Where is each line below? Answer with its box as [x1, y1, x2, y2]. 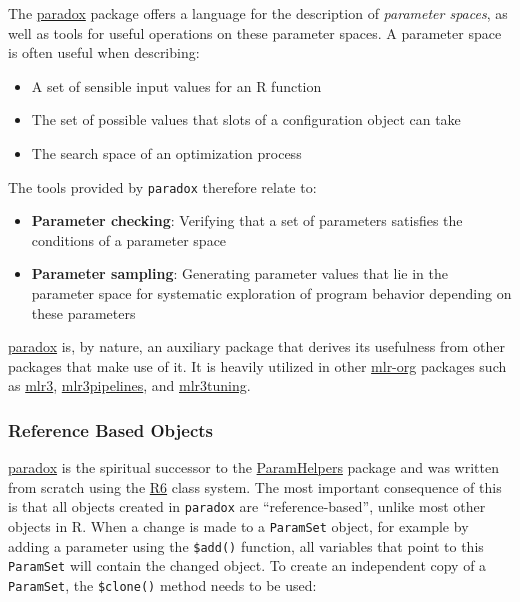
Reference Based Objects [8, 417, 214, 442]
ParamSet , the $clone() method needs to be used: [8, 575, 317, 595]
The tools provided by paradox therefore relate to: [8, 176, 317, 197]
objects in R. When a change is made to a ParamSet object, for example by [8, 516, 469, 537]
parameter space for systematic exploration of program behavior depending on [31, 283, 512, 303]
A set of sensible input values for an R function [31, 75, 322, 96]
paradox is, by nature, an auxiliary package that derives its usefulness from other [8, 336, 505, 357]
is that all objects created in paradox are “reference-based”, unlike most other [8, 496, 486, 517]
